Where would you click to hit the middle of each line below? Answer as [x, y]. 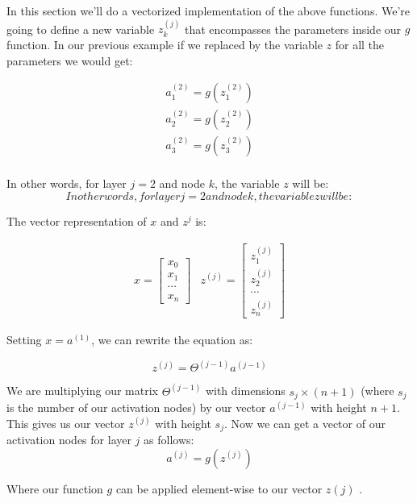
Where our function [55, 488]
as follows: [169, 440]
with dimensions [245, 391]
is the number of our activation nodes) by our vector [136, 407]
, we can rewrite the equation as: [172, 340]
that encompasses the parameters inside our [293, 29]
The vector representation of [77, 220]
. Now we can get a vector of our [305, 423]
